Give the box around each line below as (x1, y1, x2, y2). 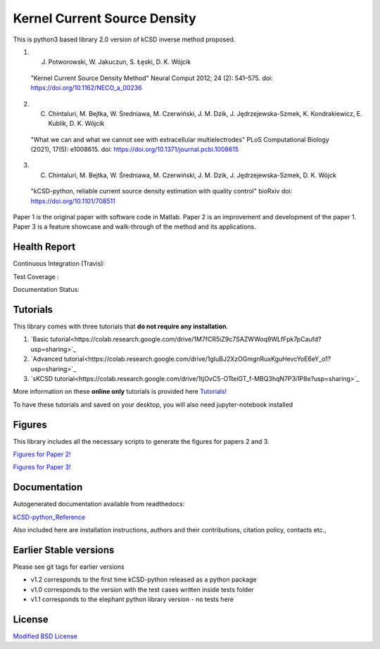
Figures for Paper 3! (13, 463, 71, 471)
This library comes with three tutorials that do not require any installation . (13, 322, 229, 330)
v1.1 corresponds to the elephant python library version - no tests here (30, 595, 234, 604)
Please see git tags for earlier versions (13, 563, 125, 571)
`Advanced (30, 355, 63, 364)
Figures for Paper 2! (13, 450, 71, 458)
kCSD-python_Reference (13, 513, 86, 521)
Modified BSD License (13, 632, 77, 641)
